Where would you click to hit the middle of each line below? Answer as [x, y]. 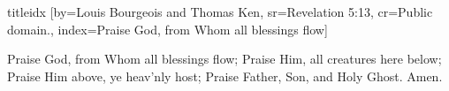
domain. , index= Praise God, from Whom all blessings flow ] [167, 29]
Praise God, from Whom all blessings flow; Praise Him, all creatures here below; [224, 59]
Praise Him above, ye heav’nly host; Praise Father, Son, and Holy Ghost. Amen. [225, 76]
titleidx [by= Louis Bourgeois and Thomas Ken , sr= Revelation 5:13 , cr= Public [220, 11]
